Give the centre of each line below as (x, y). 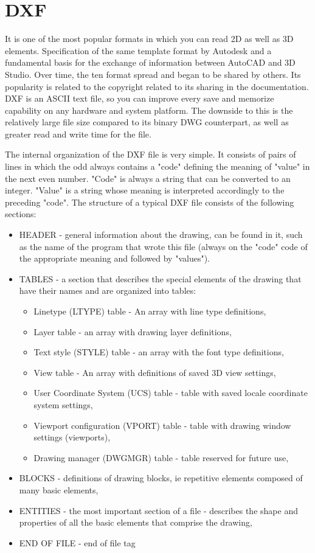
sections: (21, 214)
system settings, (63, 404)
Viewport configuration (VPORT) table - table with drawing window (162, 425)
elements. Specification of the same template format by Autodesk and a (138, 50)
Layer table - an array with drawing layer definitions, (133, 331)
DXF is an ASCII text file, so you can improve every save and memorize (140, 98)
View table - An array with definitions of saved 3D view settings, (155, 372)
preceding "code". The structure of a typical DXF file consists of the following (150, 202)
